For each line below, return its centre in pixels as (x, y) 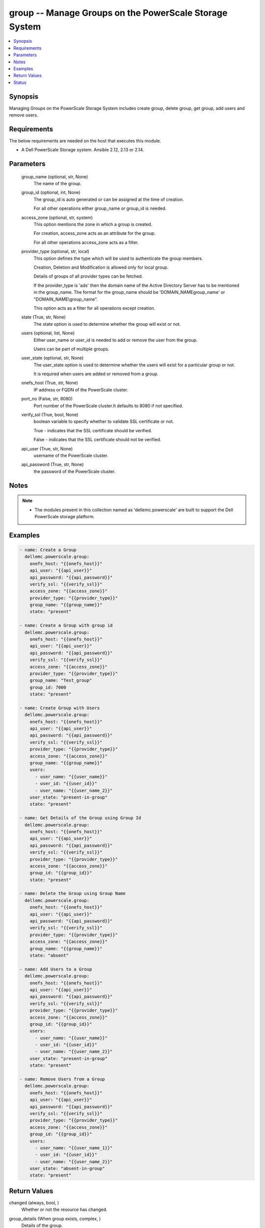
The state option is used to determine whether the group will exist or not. (107, 324)
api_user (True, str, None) (47, 448)
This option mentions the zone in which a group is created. (93, 224)
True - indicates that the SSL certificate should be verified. (93, 430)
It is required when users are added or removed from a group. (96, 374)
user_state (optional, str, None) (53, 358)
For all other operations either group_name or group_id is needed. (100, 208)
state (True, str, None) (44, 317)
